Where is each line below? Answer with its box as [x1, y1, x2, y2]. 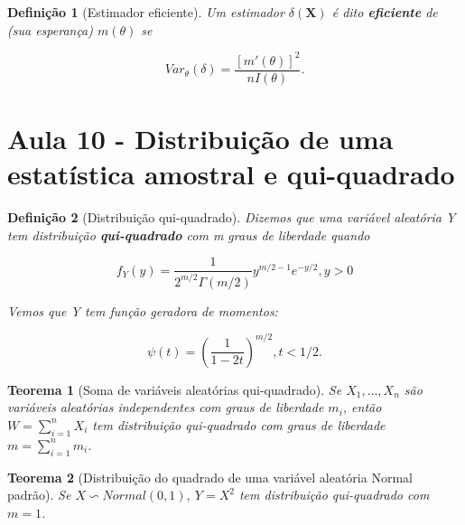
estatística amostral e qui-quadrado [7, 155, 455, 192]
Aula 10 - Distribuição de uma [7, 119, 394, 156]
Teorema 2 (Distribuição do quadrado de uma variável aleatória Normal [7, 467, 413, 486]
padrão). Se [7, 485, 71, 504]
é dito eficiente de [331, 3, 438, 21]
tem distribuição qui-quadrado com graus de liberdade [92, 415, 386, 434]
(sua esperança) [7, 20, 94, 39]
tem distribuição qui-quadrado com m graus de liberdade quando [7, 225, 370, 244]
